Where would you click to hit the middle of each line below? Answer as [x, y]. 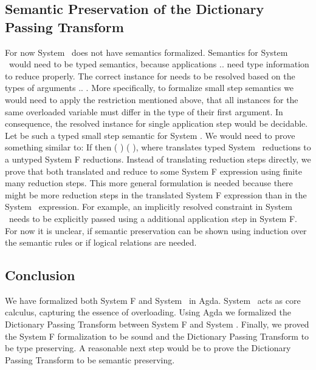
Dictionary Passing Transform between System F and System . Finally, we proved [157, 324]
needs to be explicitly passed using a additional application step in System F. [153, 218]
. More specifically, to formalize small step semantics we [190, 88]
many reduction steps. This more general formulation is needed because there [149, 183]
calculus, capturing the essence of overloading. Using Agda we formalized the [148, 312]
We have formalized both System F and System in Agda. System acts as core [153, 300]
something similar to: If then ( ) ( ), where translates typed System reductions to [158, 147]
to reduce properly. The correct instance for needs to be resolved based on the [150, 76]
